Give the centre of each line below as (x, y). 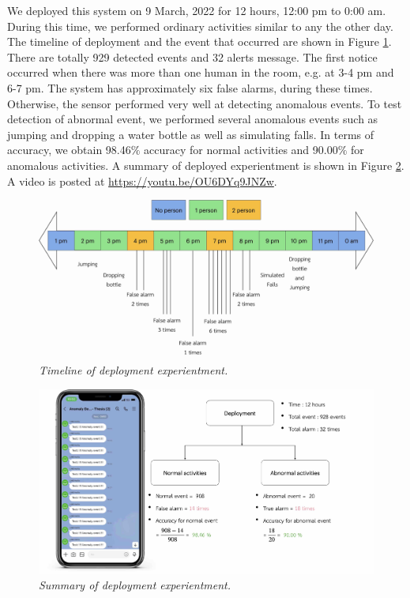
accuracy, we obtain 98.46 (69, 150)
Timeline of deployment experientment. (134, 369)
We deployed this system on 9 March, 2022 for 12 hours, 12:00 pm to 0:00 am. (197, 10)
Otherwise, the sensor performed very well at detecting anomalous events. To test (205, 103)
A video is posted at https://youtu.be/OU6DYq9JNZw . (142, 181)
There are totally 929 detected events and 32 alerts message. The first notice (192, 56)
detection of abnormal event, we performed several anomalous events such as (193, 119)
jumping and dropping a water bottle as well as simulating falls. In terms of (191, 134)
